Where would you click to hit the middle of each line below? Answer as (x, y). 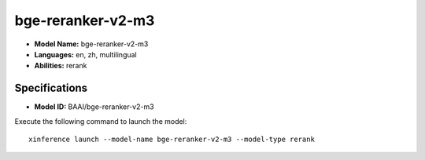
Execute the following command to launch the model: (101, 121)
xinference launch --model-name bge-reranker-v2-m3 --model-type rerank (172, 140)
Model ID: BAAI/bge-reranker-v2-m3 (94, 107)
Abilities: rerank (61, 66)
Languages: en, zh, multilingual (85, 54)
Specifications (51, 88)
